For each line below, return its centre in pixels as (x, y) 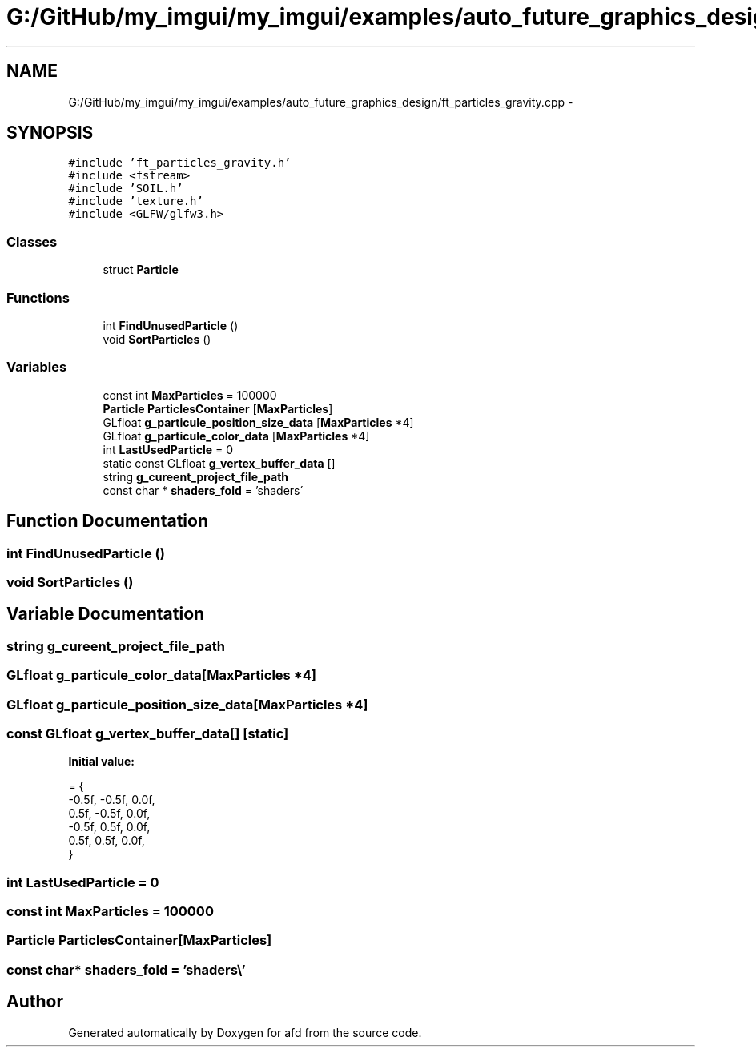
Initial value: (101, 762)
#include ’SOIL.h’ (126, 189)
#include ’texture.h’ (136, 201)
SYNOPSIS (50, 133)
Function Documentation (107, 521)
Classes (32, 241)
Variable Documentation (106, 614)
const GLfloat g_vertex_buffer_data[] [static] (148, 733)
